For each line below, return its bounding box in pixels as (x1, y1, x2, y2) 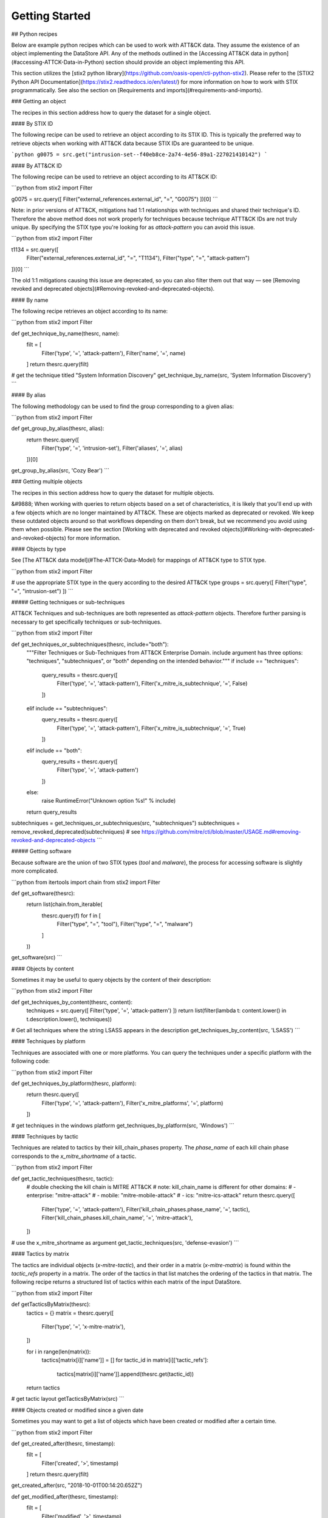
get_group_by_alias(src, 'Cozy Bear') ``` (11, 466, 109, 474)
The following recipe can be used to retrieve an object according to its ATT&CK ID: (11, 173, 218, 180)
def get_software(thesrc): (11, 890, 75, 897)
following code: (11, 1057, 50, 1065)
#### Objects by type (11, 545, 66, 553)
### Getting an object (11, 98, 66, 105)
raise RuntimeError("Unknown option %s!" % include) (41, 797, 176, 805)
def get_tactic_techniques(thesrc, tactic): (11, 1175, 114, 1182)
